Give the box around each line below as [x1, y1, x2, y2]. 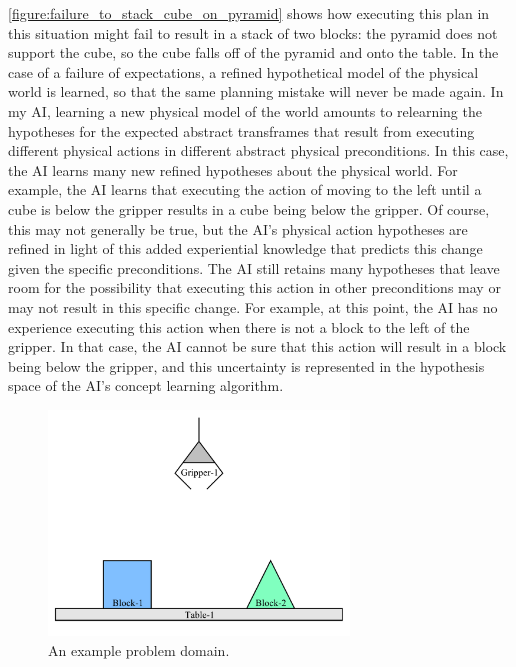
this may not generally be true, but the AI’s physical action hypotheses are [8, 218, 468, 239]
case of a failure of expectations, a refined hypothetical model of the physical [8, 61, 479, 82]
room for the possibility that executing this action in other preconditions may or [8, 277, 501, 298]
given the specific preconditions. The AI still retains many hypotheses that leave [8, 257, 500, 278]
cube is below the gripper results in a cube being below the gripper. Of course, [8, 198, 490, 219]
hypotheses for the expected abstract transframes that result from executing [8, 120, 475, 141]
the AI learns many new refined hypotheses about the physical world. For [8, 159, 458, 180]
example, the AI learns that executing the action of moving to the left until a [8, 179, 482, 200]
